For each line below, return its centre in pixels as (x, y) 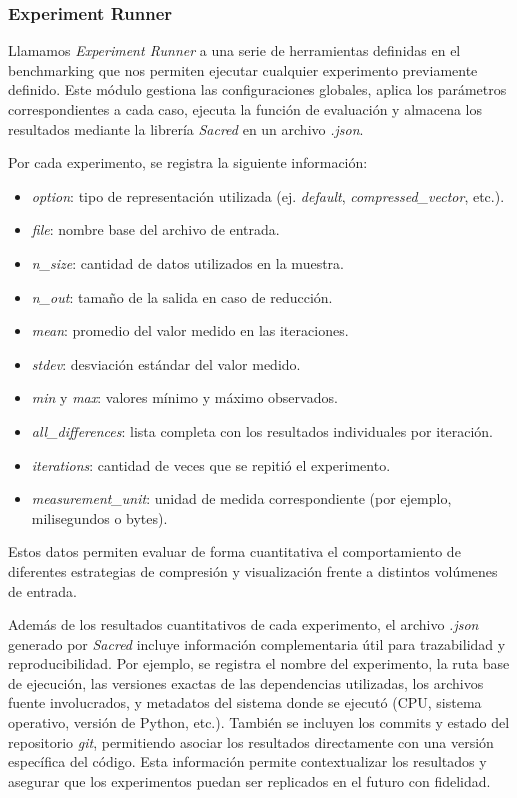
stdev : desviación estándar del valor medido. (166, 363)
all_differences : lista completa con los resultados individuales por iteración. (262, 430)
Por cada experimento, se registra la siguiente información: (188, 162)
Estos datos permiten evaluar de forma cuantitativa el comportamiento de (234, 551)
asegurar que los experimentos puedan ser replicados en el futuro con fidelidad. (249, 780)
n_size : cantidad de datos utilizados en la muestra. (187, 262)
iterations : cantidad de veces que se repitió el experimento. (211, 464)
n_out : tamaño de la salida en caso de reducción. (182, 296)
